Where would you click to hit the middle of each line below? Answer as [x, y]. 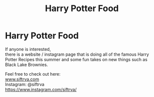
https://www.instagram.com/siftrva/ [41, 89]
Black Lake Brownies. [27, 65]
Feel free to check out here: [33, 74]
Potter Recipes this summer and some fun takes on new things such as [76, 59]
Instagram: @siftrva [25, 84]
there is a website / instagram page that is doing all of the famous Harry [77, 54]
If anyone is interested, [28, 49]
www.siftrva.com [22, 79]
